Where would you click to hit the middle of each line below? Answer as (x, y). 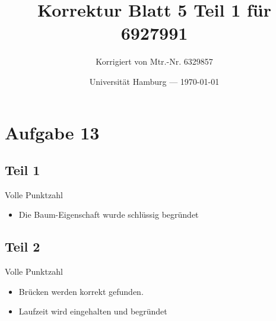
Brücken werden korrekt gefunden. (81, 291)
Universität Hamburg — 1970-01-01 (154, 81)
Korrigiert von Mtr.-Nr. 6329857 (154, 61)
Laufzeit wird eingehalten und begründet (93, 311)
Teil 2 (23, 247)
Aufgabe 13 (52, 132)
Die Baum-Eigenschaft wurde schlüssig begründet (109, 214)
